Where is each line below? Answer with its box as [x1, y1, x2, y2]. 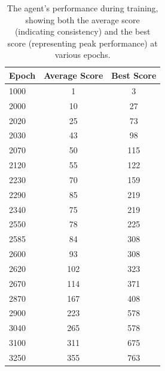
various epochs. [54, 48, 111, 61]
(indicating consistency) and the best [14, 25, 151, 38]
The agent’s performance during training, [7, 2, 158, 14]
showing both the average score [25, 13, 140, 26]
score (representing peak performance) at [7, 36, 158, 49]
